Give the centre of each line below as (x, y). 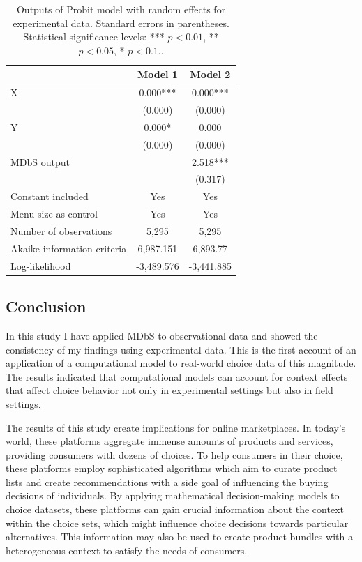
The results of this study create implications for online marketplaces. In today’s (176, 427)
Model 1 (157, 74)
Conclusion (46, 306)
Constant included (50, 196)
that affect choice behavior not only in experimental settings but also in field (169, 390)
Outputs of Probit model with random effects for (121, 9)
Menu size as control (54, 214)
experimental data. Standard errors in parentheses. (121, 23)
